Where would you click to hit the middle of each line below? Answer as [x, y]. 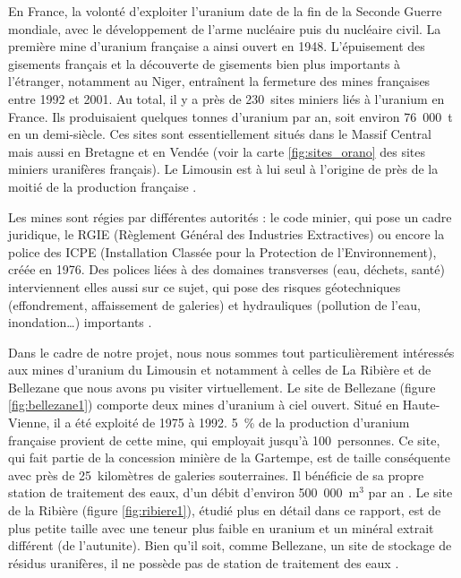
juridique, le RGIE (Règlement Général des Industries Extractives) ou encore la [226, 234]
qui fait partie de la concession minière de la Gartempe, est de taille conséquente [229, 457]
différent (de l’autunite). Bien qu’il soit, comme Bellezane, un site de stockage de [230, 545]
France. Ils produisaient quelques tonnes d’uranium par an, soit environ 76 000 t [230, 116]
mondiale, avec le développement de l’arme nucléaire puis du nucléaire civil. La [225, 28]
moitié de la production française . [102, 186]
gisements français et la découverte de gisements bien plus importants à [205, 63]
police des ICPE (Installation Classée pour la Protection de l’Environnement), [222, 251]
